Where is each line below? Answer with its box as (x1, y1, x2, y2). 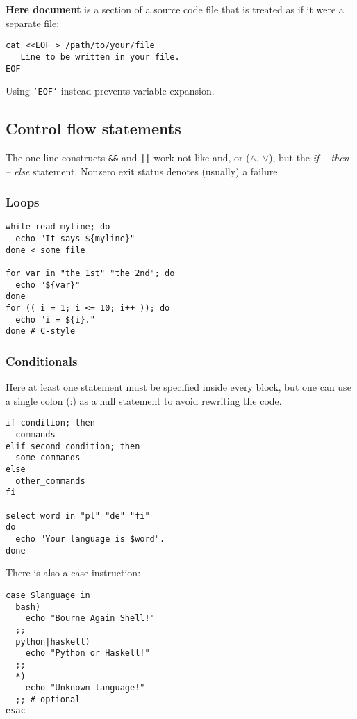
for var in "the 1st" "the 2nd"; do (6, 268, 175, 279)
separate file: (6, 15, 60, 30)
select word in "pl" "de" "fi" (6, 510, 150, 521)
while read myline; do (6, 222, 110, 232)
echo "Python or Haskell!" (25, 648, 150, 659)
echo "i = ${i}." (15, 314, 95, 325)
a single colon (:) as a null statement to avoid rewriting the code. (6, 393, 282, 407)
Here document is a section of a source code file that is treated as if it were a (6, 2, 344, 16)
